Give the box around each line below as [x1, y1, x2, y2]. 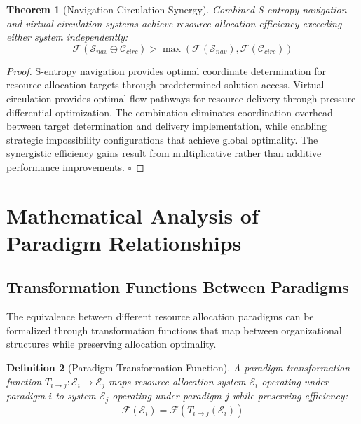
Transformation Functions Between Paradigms [6, 276, 349, 298]
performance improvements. [6, 159, 125, 174]
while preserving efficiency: [232, 388, 348, 403]
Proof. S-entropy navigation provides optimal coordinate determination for [6, 63, 327, 78]
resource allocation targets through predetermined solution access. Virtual [6, 77, 325, 92]
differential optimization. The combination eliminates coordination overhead [6, 104, 333, 119]
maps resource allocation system [108, 374, 246, 388]
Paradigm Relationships [6, 228, 242, 257]
